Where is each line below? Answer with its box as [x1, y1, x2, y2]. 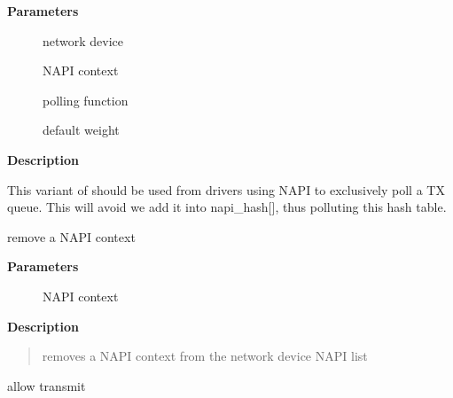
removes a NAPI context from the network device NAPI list [42, 347, 368, 365]
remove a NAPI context [7, 227, 136, 246]
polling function [43, 90, 129, 109]
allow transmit [7, 376, 86, 394]
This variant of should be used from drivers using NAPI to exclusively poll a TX [7, 180, 445, 199]
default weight [43, 121, 120, 139]
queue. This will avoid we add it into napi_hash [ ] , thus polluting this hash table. [7, 198, 447, 216]
